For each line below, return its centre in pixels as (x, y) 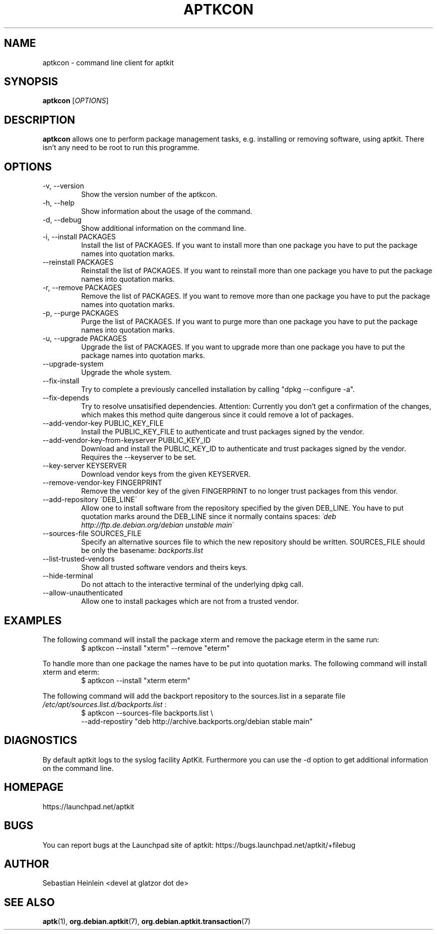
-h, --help (59, 203)
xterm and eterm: (71, 672)
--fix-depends (66, 398)
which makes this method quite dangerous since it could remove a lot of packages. (217, 415)
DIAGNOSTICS (41, 741)
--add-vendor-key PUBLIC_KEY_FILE (103, 423)
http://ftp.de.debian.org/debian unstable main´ (157, 525)
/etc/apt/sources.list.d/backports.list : (105, 704)
